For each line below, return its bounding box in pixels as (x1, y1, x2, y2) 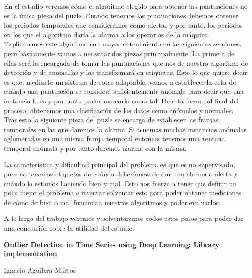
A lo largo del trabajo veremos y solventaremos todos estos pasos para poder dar (4, 213, 244, 223)
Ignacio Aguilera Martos (4, 264, 76, 275)
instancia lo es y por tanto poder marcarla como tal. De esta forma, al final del (4, 95, 238, 105)
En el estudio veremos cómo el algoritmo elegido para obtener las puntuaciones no (4, 1, 248, 11)
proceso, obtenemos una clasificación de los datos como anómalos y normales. (4, 105, 234, 115)
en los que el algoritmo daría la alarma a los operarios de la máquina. (4, 29, 210, 39)
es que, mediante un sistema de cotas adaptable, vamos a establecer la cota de (4, 76, 236, 87)
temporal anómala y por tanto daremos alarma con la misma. (4, 143, 187, 153)
